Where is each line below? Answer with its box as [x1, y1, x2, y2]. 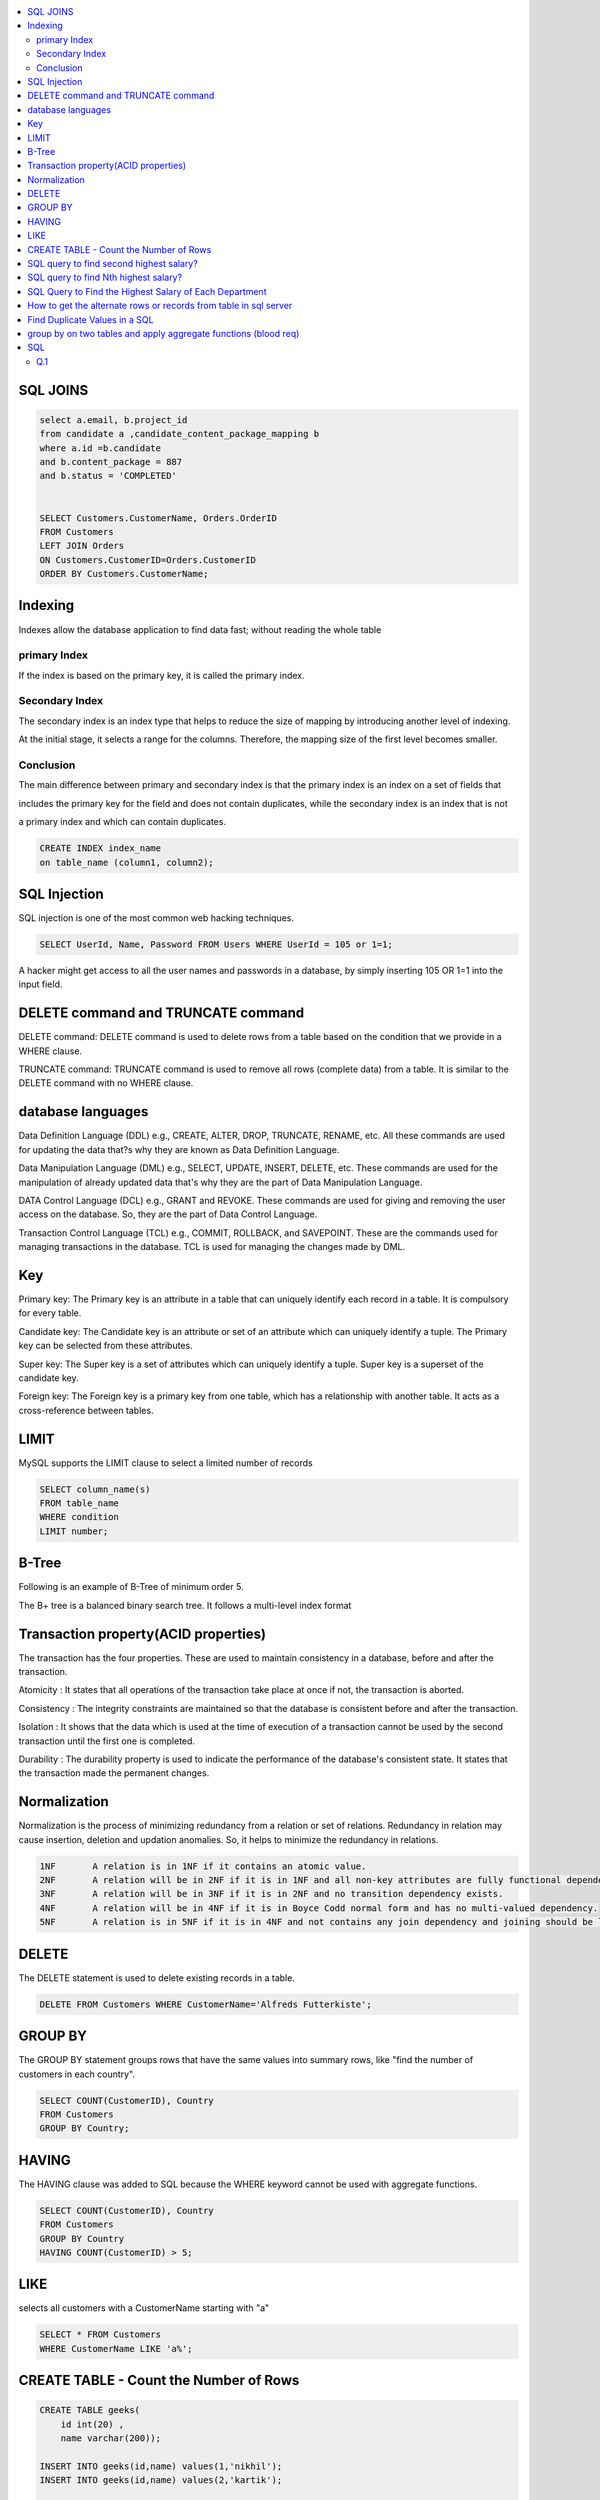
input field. [18, 978, 63, 990]
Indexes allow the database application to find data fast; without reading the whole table [18, 623, 382, 635]
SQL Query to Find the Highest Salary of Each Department [27, 285, 267, 297]
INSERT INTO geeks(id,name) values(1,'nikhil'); [39, 2461, 283, 2472]
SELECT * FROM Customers [39, 2329, 162, 2340]
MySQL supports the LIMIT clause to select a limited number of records [18, 1456, 314, 1469]
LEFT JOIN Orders [39, 540, 125, 552]
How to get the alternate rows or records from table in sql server [27, 300, 293, 312]
